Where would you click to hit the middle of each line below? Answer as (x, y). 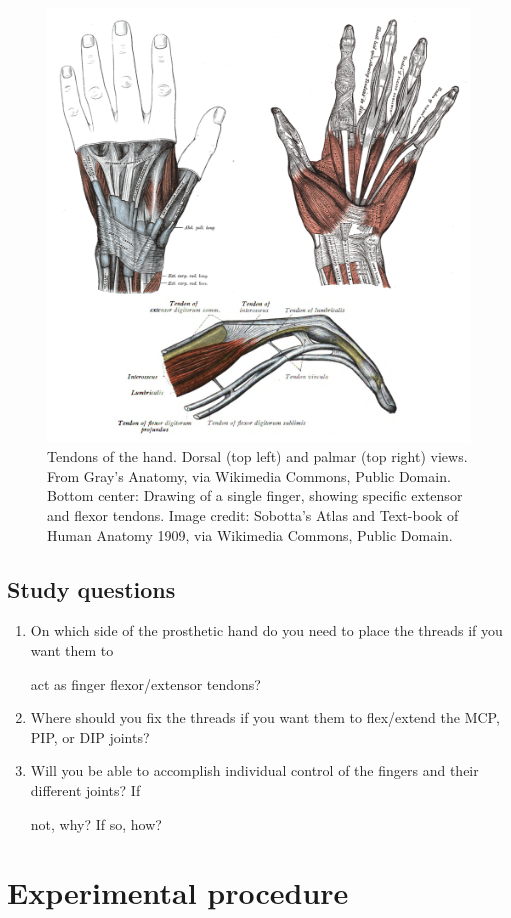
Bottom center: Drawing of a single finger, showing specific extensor (255, 495)
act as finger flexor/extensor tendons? (145, 683)
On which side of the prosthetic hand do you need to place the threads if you (266, 630)
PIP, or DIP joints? (90, 736)
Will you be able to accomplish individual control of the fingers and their (254, 770)
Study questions (91, 588)
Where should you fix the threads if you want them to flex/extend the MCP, (265, 717)
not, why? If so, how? (96, 823)
